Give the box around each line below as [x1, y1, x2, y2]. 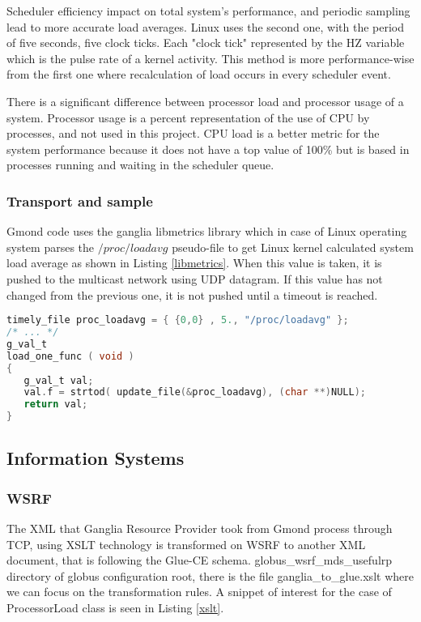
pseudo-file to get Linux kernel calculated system [172, 238, 414, 255]
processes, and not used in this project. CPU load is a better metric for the [6, 125, 380, 142]
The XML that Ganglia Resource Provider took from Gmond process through [6, 520, 393, 536]
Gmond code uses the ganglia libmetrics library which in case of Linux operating [6, 223, 407, 240]
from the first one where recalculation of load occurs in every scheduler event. [6, 66, 391, 83]
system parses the [6, 238, 95, 255]
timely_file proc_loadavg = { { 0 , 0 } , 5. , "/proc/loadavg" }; [6, 314, 349, 326]
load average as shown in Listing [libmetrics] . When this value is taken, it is [6, 254, 382, 271]
